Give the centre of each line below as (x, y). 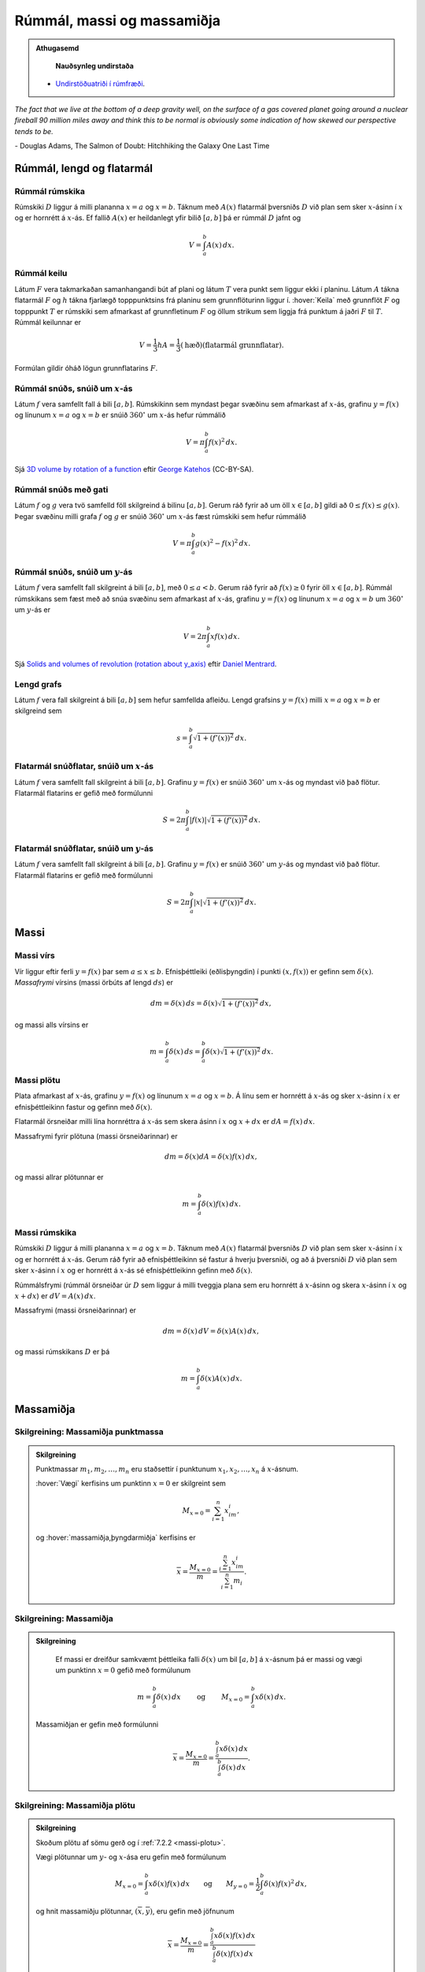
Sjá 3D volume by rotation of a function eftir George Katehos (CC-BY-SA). (134, 469)
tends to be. (34, 131)
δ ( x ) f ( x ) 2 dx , (285, 1883)
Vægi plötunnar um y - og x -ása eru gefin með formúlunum (131, 1857)
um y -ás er (33, 609)
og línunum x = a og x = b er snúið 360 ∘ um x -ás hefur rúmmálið (120, 415)
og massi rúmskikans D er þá (62, 1351)
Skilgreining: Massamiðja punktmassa (89, 1432)
